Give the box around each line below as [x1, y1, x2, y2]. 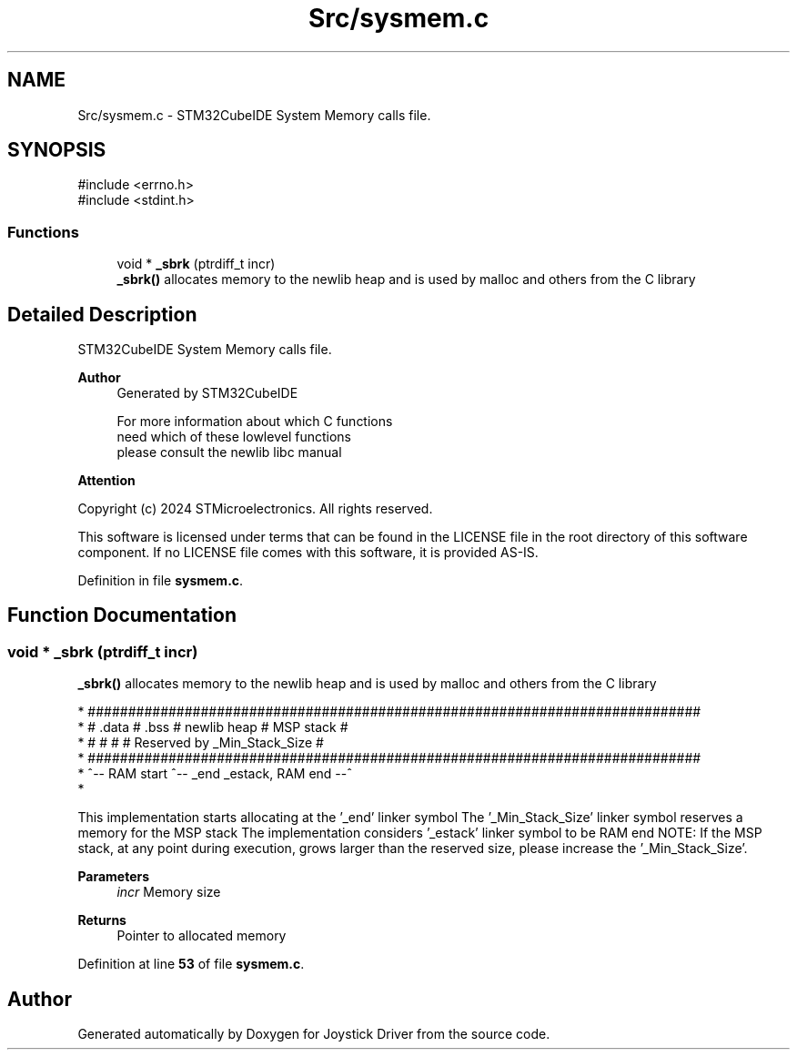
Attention [77, 473, 136, 489]
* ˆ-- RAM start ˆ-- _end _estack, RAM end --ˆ [77, 766, 352, 782]
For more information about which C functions [116, 413, 393, 430]
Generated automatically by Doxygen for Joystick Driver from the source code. [77, 1026, 550, 1042]
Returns [77, 912, 126, 929]
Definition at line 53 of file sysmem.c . [77, 956, 305, 972]
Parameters [77, 869, 150, 885]
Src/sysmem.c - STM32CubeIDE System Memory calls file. [77, 107, 431, 123]
